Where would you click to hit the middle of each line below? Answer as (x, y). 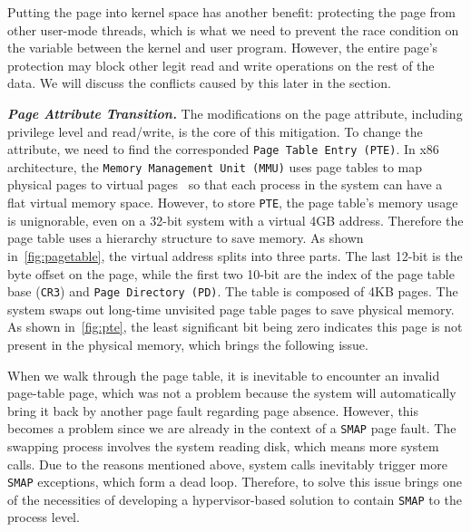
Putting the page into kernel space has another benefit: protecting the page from (232, 12)
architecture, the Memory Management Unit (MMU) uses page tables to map (215, 166)
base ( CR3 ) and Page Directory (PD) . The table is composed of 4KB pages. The (233, 291)
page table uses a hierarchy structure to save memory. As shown (186, 238)
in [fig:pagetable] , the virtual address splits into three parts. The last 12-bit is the (235, 255)
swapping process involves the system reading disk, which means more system (223, 445)
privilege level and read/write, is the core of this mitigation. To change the (215, 131)
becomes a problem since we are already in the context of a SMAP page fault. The (232, 428)
